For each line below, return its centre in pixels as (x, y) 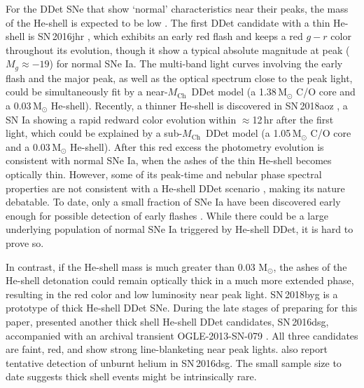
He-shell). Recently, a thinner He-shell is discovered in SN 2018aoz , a (199, 106)
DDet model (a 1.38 (234, 92)
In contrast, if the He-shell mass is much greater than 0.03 (131, 266)
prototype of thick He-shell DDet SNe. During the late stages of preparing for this (182, 308)
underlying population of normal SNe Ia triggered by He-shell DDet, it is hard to (180, 229)
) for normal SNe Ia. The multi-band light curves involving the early (196, 63)
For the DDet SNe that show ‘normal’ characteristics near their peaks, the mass (177, 8)
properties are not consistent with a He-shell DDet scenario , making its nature (175, 188)
